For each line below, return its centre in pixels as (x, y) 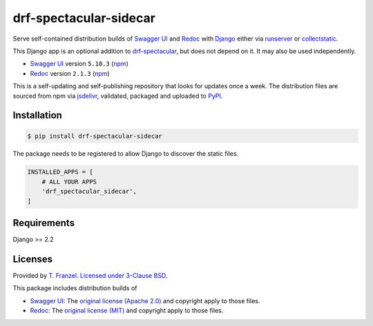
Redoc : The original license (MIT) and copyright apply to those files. (127, 311)
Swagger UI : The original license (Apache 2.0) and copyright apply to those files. (145, 300)
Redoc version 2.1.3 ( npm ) (70, 73)
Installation (37, 115)
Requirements (44, 223)
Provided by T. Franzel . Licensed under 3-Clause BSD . (90, 276)
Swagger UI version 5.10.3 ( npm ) (79, 64)
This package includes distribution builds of (75, 288)
